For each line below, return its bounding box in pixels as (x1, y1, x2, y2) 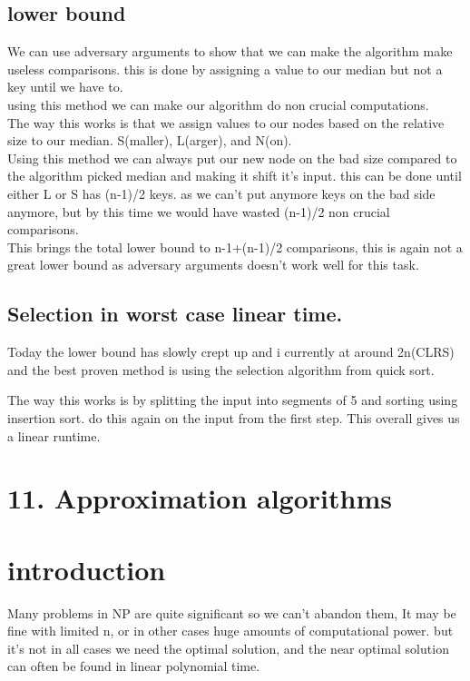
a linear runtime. (7, 426, 101, 445)
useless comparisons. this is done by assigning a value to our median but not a (7, 59, 443, 78)
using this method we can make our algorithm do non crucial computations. (7, 94, 429, 113)
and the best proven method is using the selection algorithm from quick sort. (7, 360, 435, 379)
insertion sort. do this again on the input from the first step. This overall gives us (7, 408, 460, 427)
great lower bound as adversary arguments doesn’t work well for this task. (7, 255, 419, 274)
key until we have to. (7, 77, 123, 96)
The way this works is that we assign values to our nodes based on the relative (7, 113, 445, 132)
